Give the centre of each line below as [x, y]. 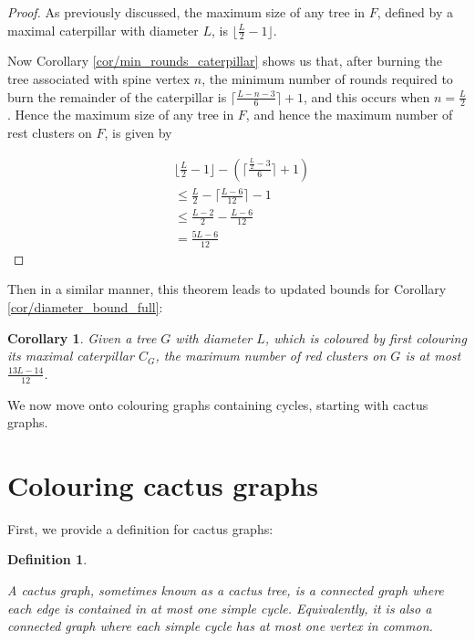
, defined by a [415, 12]
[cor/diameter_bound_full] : [85, 306]
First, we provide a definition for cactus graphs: [140, 528]
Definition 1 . [47, 559]
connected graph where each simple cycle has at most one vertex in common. [220, 626]
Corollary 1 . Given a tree [82, 337]
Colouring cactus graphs [163, 484]
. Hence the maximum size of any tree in [121, 115]
